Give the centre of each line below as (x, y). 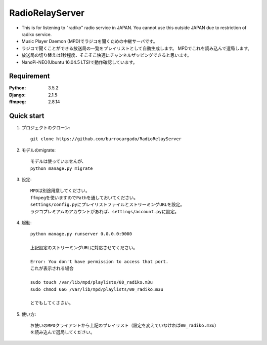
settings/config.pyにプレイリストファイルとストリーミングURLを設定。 (108, 205)
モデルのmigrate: (39, 150)
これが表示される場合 (52, 268)
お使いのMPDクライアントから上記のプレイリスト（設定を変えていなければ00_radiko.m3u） (125, 326)
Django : (17, 95)
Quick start (27, 116)
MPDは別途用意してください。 (60, 191)
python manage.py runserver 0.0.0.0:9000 (81, 234)
